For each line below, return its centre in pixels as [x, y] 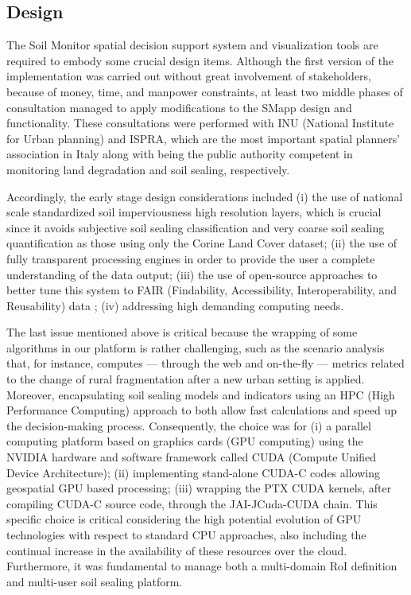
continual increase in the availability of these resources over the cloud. [177, 550]
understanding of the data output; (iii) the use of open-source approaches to [192, 274]
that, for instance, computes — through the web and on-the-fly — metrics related [205, 363]
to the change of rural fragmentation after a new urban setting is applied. [186, 379]
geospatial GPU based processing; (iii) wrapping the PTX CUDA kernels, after [199, 488]
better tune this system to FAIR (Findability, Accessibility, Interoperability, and [202, 290]
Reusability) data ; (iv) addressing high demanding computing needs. [175, 305]
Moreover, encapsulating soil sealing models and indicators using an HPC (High [201, 394]
